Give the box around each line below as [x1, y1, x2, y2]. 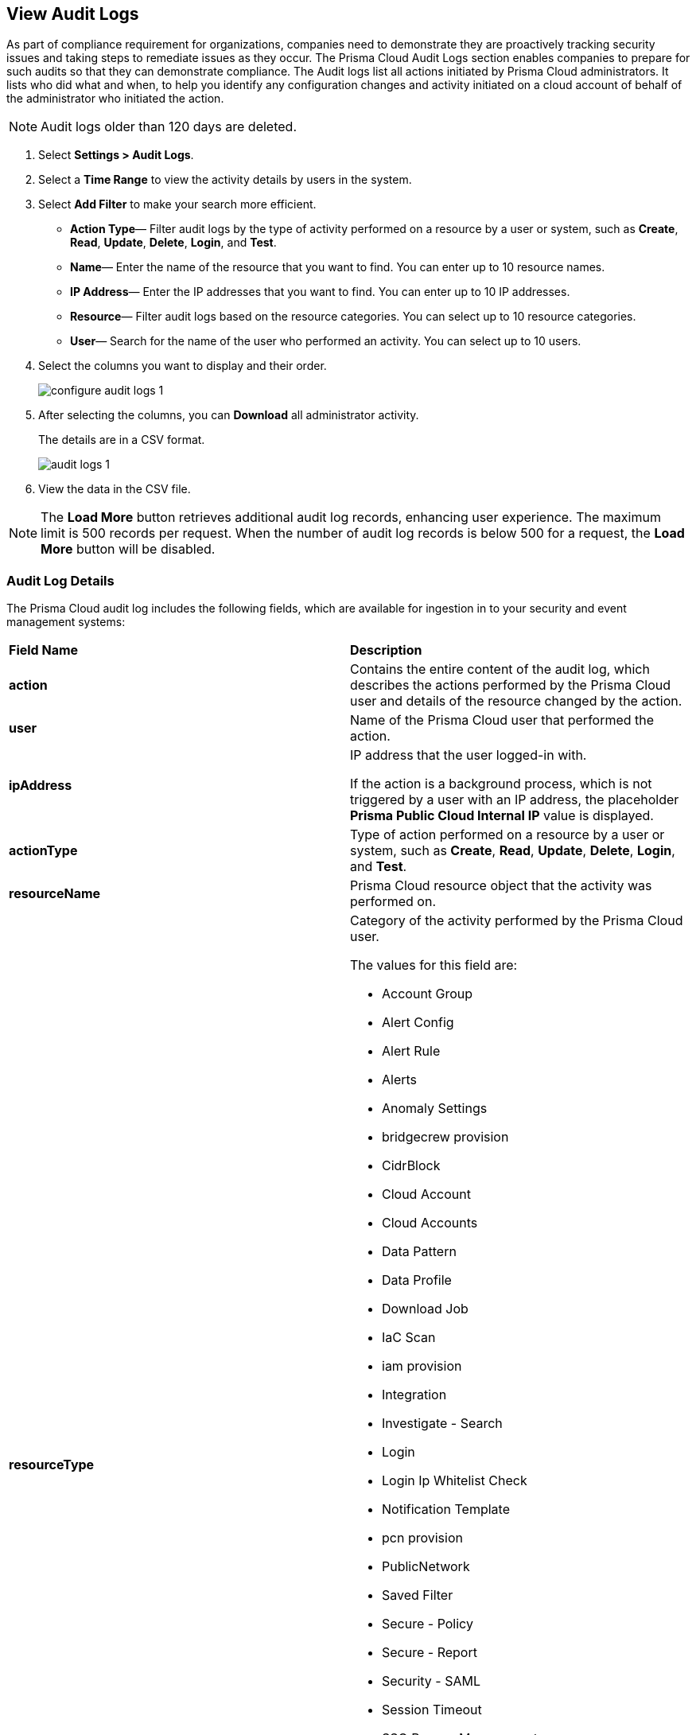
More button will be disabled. [41, 541, 216, 558]
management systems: [6, 615, 126, 629]
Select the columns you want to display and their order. [38, 359, 327, 373]
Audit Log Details [6, 572, 115, 589]
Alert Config [382, 1014, 454, 1031]
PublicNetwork [382, 1558, 470, 1575]
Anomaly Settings [382, 1100, 488, 1117]
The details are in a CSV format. [38, 433, 205, 447]
